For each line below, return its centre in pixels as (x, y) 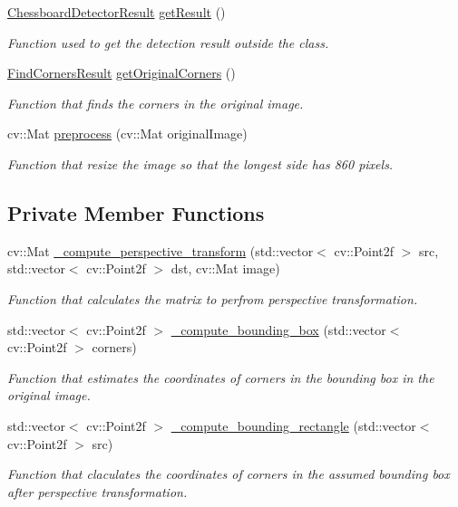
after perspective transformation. (97, 491)
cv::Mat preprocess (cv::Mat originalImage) (127, 134)
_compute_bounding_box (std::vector (278, 329)
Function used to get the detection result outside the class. (168, 42)
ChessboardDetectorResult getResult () (117, 12)
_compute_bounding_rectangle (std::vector (293, 425)
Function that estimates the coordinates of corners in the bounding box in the (221, 377)
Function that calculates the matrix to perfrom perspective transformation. (213, 298)
